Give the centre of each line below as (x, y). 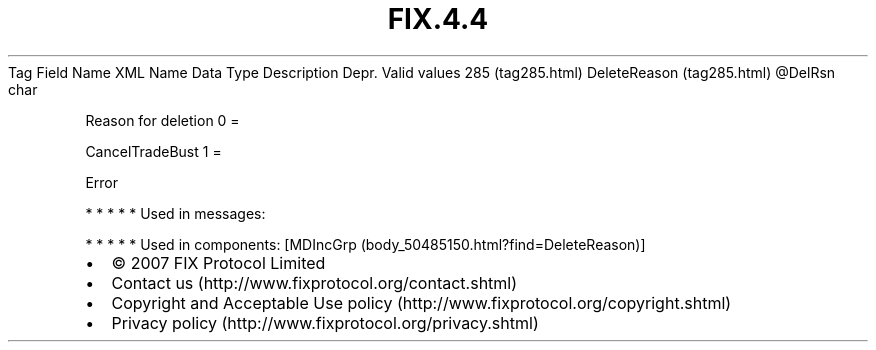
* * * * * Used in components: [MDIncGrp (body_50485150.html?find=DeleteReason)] (365, 244)
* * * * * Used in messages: (175, 213)
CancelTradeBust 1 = (153, 151)
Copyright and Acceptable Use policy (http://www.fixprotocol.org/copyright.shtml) (421, 302)
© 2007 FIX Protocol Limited (218, 262)
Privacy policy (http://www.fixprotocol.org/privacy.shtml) (325, 322)
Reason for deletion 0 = (162, 120)
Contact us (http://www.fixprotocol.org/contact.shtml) (314, 282)
